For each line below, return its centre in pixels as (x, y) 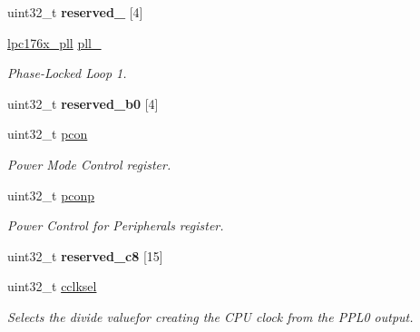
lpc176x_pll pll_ (54, 42)
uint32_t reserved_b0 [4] (83, 103)
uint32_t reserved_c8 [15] (85, 255)
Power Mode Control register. (89, 164)
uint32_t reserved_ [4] (75, 12)
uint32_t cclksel (52, 286)
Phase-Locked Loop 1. (67, 73)
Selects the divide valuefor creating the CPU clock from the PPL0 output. (210, 316)
